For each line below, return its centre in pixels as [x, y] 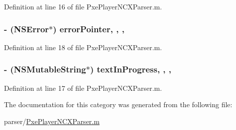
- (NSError [27, 29]
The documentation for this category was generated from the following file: [118, 104]
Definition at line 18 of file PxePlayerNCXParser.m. [83, 47]
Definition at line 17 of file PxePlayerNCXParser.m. [83, 88]
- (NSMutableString [45, 69]
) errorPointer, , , [89, 29]
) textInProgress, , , [131, 69]
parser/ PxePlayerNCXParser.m [52, 121]
